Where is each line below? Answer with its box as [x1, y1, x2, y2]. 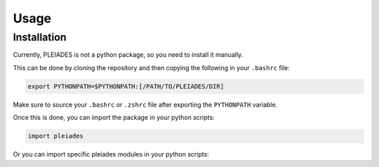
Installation [13, 31, 67, 44]
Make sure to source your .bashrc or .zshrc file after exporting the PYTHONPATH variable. [13, 100, 278, 109]
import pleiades [27, 132, 84, 140]
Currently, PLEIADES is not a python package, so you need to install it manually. [13, 51, 244, 59]
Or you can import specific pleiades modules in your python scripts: [13, 150, 210, 159]
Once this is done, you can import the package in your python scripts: [13, 113, 215, 122]
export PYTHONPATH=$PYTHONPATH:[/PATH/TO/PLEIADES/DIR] [27, 82, 225, 91]
